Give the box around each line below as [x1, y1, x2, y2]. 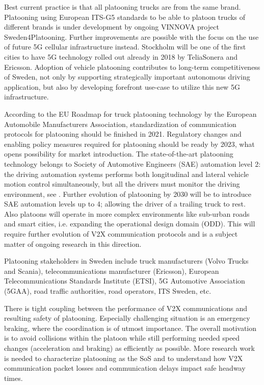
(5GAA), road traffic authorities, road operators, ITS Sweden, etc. [4, 286, 212, 296]
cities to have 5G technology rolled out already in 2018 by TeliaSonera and [4, 51, 238, 62]
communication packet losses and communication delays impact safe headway [4, 363, 246, 373]
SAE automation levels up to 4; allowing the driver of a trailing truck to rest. [4, 198, 246, 209]
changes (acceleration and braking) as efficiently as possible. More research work [4, 343, 255, 353]
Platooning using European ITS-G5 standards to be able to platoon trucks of [4, 11, 246, 22]
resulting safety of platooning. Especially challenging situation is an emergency [4, 313, 250, 323]
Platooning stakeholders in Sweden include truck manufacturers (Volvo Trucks [4, 255, 249, 266]
